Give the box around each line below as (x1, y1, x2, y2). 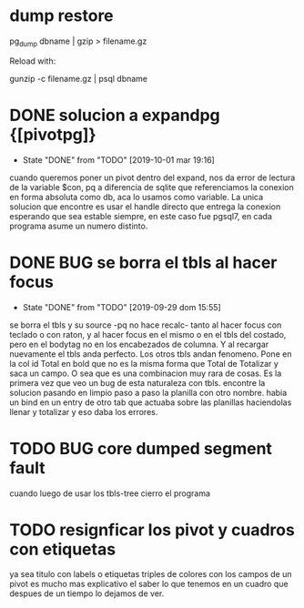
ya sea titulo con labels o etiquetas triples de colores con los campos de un (9, 569, 292, 580)
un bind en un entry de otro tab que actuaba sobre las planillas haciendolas (9, 397, 292, 408)
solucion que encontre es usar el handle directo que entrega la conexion (9, 201, 281, 212)
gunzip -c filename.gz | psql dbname (9, 73, 148, 84)
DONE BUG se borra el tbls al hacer (9, 252, 278, 273)
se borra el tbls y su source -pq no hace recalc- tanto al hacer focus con (9, 319, 282, 330)
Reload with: (9, 56, 56, 66)
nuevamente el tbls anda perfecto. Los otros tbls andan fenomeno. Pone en (9, 348, 292, 360)
